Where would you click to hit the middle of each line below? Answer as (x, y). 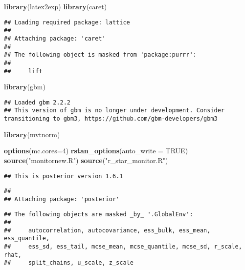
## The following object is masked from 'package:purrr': (100, 55)
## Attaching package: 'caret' (55, 38)
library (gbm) (25, 87)
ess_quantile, (27, 239)
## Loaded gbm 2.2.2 (37, 102)
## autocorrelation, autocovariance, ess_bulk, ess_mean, (107, 230)
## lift (23, 71)
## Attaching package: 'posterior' (62, 199)
